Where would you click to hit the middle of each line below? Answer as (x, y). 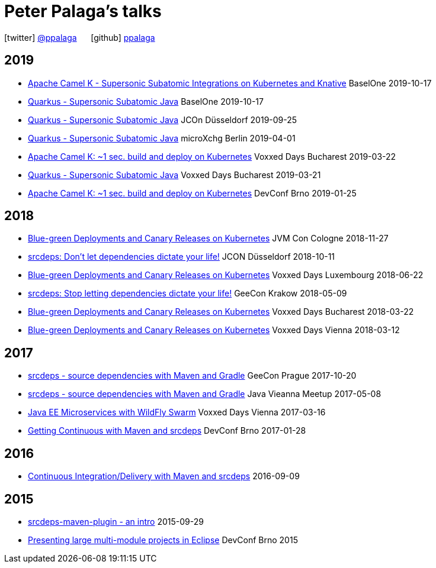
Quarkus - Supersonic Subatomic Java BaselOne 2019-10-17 (146, 101)
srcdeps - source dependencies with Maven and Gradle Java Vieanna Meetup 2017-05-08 (205, 394)
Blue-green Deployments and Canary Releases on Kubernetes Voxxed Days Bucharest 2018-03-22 (221, 312)
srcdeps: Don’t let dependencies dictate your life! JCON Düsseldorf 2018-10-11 (182, 257)
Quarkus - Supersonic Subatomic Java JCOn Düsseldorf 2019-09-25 (163, 120)
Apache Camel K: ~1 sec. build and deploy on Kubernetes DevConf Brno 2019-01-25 (192, 193)
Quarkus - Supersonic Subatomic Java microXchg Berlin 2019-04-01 (162, 138)
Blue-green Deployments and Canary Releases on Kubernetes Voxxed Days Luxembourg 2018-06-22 (226, 275)
